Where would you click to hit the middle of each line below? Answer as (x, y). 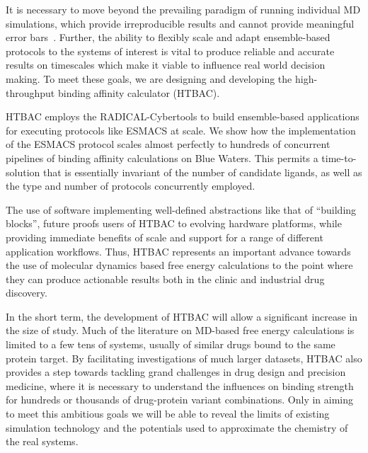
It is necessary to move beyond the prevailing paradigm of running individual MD (183, 9)
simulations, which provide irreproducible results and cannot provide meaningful (180, 23)
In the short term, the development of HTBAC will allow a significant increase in (182, 316)
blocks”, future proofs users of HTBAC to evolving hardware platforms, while (174, 223)
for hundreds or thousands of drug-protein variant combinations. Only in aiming (180, 400)
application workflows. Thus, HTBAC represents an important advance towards (178, 251)
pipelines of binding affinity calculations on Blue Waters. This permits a (162, 157)
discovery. (27, 293)
